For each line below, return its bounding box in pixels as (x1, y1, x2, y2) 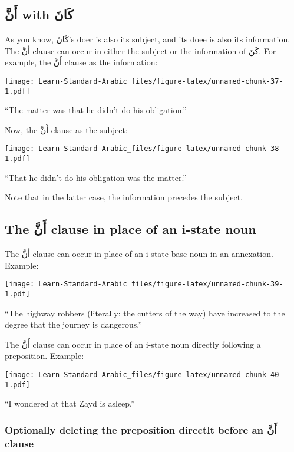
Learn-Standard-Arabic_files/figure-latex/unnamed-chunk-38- (38, 144, 283, 153)
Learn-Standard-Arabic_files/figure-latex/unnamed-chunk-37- (38, 77, 283, 85)
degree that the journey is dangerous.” (5, 318, 142, 331)
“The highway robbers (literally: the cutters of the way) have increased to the (5, 306, 285, 319)
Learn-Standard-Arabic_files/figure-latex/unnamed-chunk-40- (38, 371, 283, 380)
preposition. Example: (5, 349, 84, 362)
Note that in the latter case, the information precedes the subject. (5, 191, 243, 203)
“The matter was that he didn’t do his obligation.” (5, 104, 187, 116)
